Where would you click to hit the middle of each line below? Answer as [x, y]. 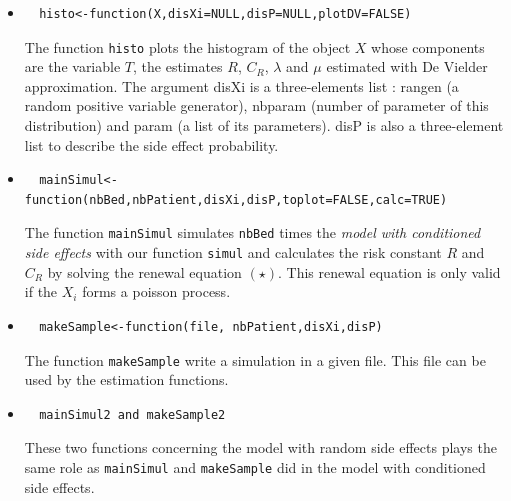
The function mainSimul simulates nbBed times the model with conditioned [252, 232]
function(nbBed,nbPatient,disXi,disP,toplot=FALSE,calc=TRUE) [236, 199]
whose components [428, 46]
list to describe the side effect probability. [151, 144]
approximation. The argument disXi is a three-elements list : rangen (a [241, 85]
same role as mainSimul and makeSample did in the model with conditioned [255, 466]
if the [41, 291]
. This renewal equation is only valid [389, 271]
